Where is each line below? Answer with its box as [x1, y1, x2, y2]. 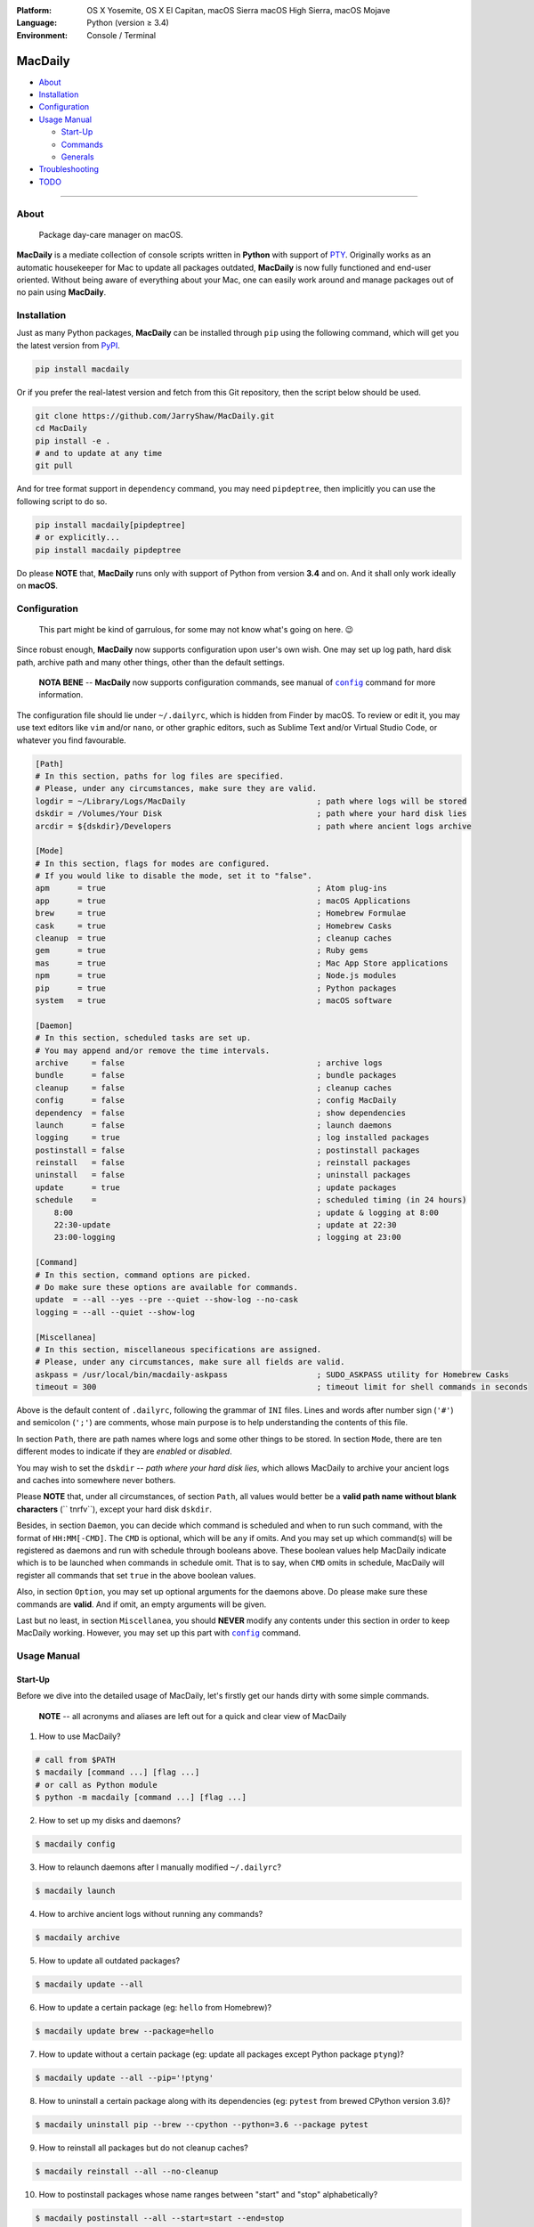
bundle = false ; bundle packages [35, 1070, 397, 1081]
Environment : [16, 29, 69, 40]
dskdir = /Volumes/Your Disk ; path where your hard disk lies [35, 809, 467, 819]
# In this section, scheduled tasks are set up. [35, 1033, 252, 1043]
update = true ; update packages [35, 1182, 397, 1193]
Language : [16, 18, 58, 29]
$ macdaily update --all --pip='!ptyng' [35, 2073, 214, 2084]
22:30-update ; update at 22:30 [53, 1220, 397, 1230]
